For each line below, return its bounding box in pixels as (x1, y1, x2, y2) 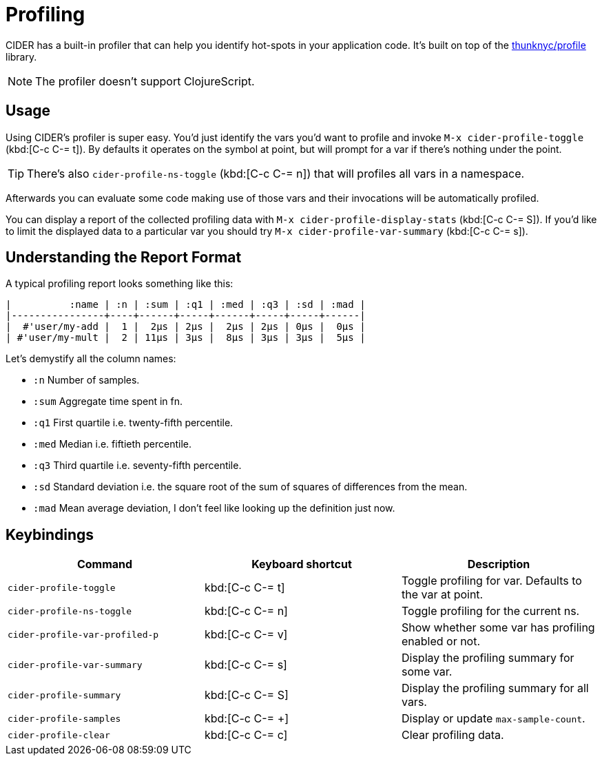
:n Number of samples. (33, 374, 140, 386)
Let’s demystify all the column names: (6, 353, 176, 365)
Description (467, 557, 530, 572)
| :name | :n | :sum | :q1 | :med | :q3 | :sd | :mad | (6, 299, 366, 311)
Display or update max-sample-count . (401, 711, 585, 726)
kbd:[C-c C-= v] (204, 627, 288, 642)
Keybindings (6, 525, 94, 543)
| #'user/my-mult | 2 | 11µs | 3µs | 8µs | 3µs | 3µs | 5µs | (6, 332, 366, 344)
